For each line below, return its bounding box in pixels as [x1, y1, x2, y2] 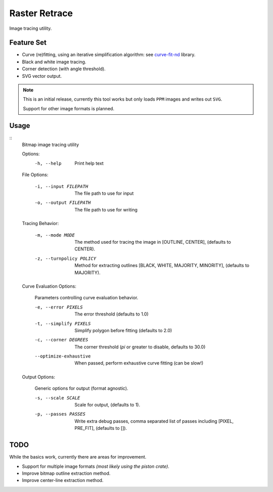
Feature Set [9, 38, 47, 47]
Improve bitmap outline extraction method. [22, 470, 111, 476]
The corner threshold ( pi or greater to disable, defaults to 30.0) [74, 344, 206, 350]
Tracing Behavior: [22, 220, 59, 227]
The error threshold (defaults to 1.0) [74, 311, 149, 317]
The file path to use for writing [74, 206, 138, 212]
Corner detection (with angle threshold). [22, 66, 106, 72]
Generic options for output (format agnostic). [34, 385, 128, 391]
